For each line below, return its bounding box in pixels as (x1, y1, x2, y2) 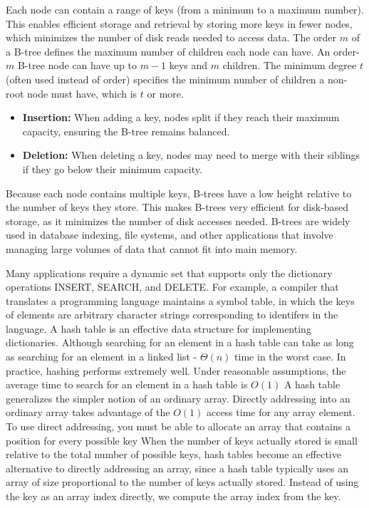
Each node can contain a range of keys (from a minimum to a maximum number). (6, 2, 364, 16)
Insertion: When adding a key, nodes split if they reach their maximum (22, 110, 340, 125)
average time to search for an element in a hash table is (6, 377, 248, 392)
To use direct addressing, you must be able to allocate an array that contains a (6, 419, 350, 434)
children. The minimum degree (222, 58, 357, 73)
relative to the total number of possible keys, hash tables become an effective (6, 447, 341, 462)
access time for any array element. (206, 405, 355, 420)
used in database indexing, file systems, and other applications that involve (6, 227, 333, 242)
